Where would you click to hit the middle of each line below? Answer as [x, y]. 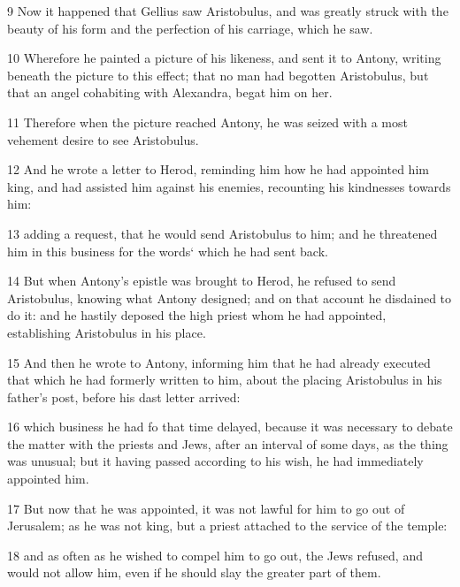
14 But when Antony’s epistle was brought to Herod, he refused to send [202, 281]
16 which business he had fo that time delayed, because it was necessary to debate [230, 427]
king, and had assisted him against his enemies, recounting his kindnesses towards [229, 186]
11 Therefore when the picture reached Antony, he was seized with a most [207, 122]
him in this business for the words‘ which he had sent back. [168, 251]
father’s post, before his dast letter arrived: [124, 396]
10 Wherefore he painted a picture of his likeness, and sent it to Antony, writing [224, 58]
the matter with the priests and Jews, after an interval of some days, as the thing [228, 443]
